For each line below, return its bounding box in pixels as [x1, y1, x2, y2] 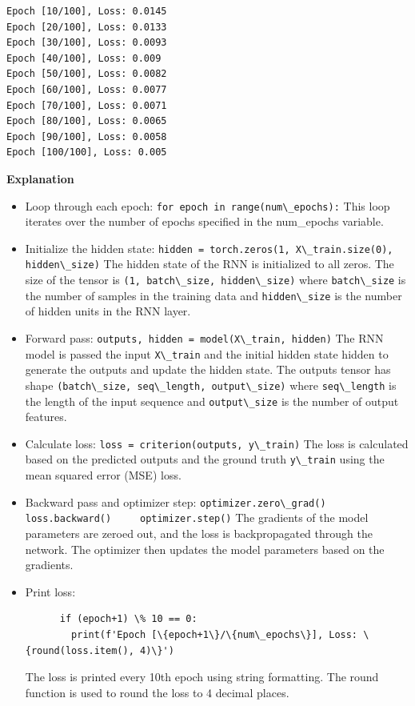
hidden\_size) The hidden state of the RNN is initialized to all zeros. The [25, 255, 394, 272]
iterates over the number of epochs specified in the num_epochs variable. [25, 213, 384, 230]
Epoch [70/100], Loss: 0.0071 [6, 99, 167, 111]
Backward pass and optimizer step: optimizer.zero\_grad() [25, 493, 326, 510]
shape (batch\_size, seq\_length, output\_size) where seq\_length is [25, 376, 397, 393]
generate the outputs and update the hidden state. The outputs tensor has [25, 361, 391, 378]
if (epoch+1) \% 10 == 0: [59, 613, 198, 625]
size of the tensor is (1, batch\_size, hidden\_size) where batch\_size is [25, 271, 406, 288]
